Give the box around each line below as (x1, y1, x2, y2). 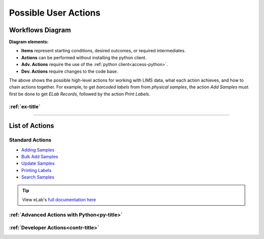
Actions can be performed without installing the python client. (21, 54, 147, 61)
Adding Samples (21, 147, 55, 152)
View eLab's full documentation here (22, 196, 96, 202)
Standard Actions (9, 137, 51, 144)
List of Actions (9, 122, 54, 130)
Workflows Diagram (9, 26, 71, 34)
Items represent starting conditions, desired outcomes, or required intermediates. (21, 48, 186, 54)
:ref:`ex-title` (9, 103, 41, 110)
